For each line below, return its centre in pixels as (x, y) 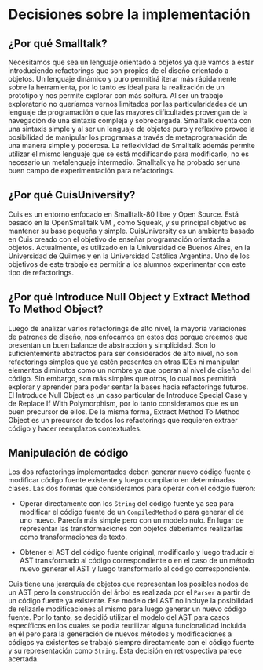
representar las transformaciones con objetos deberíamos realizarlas (131, 529)
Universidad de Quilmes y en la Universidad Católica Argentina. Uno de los (129, 256)
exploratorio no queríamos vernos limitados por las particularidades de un (128, 104)
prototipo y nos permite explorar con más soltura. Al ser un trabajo (116, 95)
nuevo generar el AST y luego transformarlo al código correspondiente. (135, 569)
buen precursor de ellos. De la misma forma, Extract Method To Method (124, 411)
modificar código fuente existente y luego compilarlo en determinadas (122, 480)
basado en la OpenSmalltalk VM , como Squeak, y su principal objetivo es (127, 222)
